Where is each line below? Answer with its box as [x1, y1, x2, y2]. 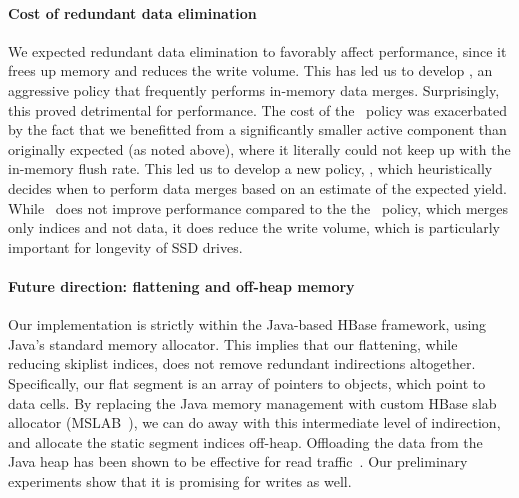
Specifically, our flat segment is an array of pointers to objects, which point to [8, 372, 486, 393]
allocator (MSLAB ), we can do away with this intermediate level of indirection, [8, 412, 501, 433]
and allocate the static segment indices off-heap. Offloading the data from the [8, 431, 483, 452]
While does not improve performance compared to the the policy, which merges [8, 197, 509, 218]
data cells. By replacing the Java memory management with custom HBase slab [8, 392, 497, 413]
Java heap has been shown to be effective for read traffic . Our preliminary [8, 451, 468, 472]
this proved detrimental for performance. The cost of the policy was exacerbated [8, 99, 507, 120]
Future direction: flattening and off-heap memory [8, 275, 355, 296]
